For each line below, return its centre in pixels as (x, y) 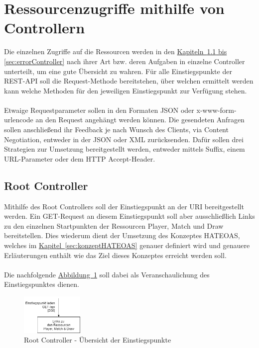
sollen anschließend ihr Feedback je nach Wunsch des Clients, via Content (116, 130)
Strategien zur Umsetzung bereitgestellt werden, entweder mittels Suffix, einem (125, 149)
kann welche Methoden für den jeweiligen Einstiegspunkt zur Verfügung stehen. (126, 90)
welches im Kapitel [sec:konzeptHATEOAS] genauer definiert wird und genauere (127, 245)
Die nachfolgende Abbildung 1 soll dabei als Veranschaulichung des (107, 274)
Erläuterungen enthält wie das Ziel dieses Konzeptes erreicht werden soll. (115, 255)
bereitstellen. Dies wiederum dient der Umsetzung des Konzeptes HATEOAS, (122, 235)
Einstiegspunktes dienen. (42, 284)
